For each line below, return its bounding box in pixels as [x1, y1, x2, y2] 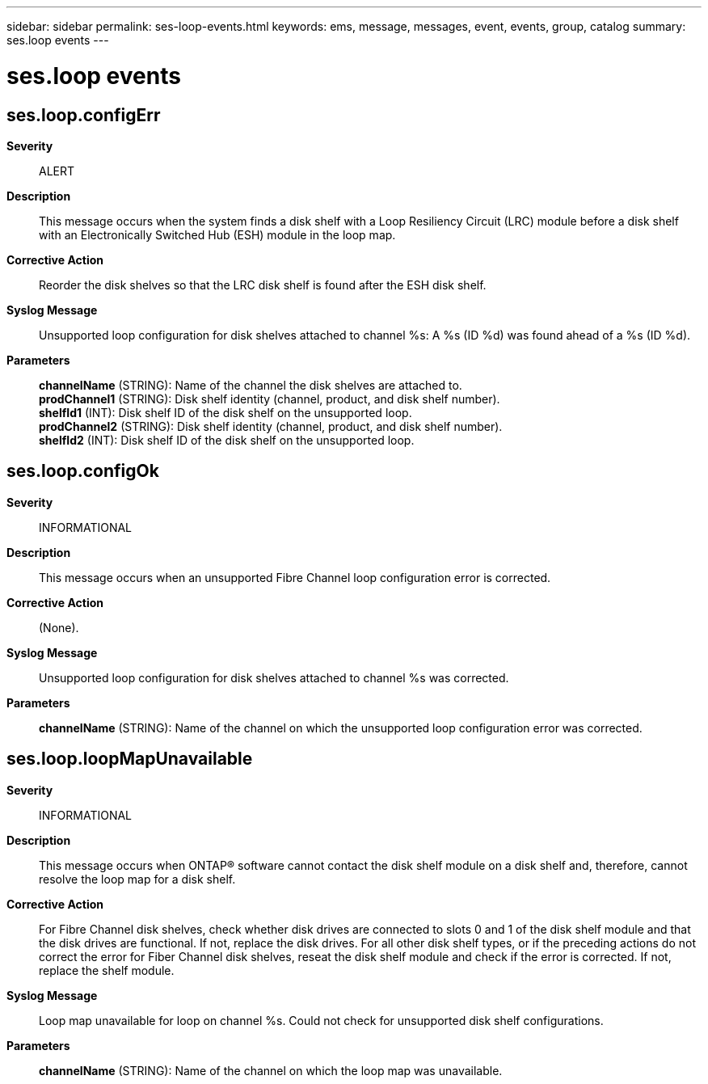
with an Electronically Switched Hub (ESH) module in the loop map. [39, 227, 396, 242]
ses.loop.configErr [6, 104, 161, 125]
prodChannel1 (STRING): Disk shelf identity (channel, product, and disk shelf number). [39, 391, 500, 406]
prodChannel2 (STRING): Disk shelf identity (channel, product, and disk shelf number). [39, 419, 503, 433]
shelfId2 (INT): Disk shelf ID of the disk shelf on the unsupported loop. [39, 432, 415, 447]
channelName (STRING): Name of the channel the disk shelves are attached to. [39, 378, 462, 392]
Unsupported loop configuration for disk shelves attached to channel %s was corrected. [39, 670, 509, 685]
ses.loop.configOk [6, 461, 159, 482]
